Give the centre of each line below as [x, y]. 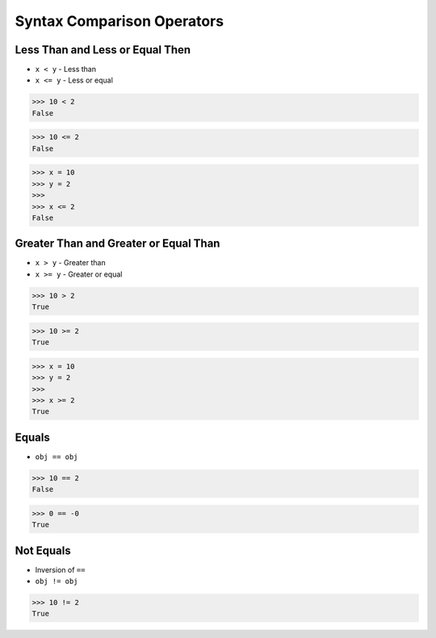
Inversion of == [60, 569]
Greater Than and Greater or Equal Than [117, 244]
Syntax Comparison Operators [119, 21]
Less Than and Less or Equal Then [103, 50]
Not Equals [43, 550]
